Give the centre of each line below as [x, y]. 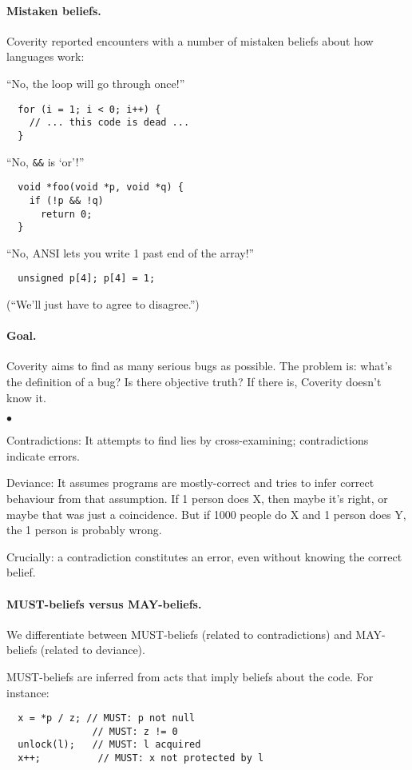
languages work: [46, 56]
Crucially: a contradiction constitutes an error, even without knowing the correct [204, 556]
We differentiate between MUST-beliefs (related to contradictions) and [179, 634]
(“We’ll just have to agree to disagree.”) [103, 304]
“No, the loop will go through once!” [96, 83]
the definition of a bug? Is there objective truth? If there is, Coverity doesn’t [194, 382]
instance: [28, 692]
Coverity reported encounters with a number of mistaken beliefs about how [190, 40]
